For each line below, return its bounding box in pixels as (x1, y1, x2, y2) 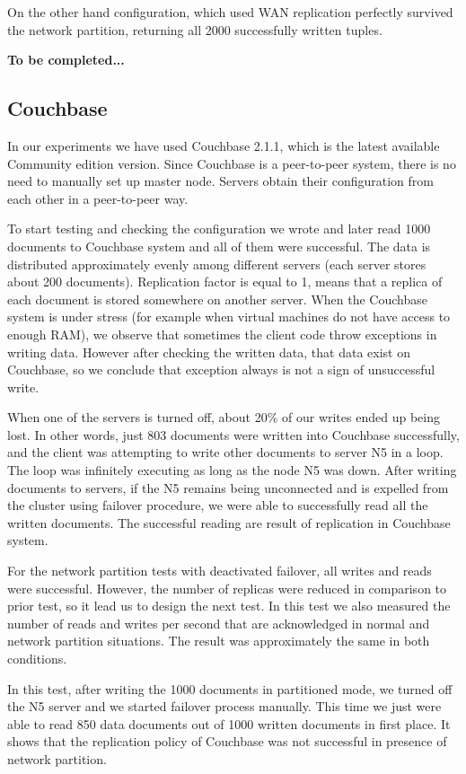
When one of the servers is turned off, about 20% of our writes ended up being (7, 408, 440, 427)
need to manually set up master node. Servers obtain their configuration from (7, 172, 434, 190)
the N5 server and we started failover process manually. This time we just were (7, 697, 442, 716)
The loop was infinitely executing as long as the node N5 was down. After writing (7, 461, 457, 479)
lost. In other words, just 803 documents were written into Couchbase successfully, (7, 425, 460, 444)
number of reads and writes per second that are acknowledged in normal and (7, 613, 430, 632)
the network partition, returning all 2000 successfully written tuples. (7, 20, 382, 39)
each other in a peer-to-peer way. (7, 189, 189, 207)
